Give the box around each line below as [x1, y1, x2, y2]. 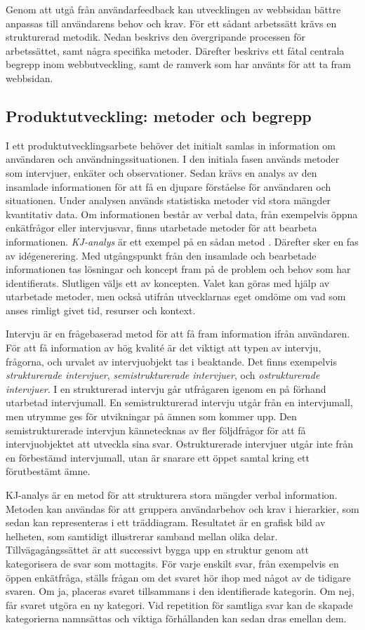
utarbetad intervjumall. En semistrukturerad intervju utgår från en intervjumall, [6, 395, 353, 410]
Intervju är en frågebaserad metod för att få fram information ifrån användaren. [6, 326, 350, 341]
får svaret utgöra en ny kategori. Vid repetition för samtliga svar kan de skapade [6, 597, 353, 612]
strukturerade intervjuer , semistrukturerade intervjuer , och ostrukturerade [6, 368, 320, 382]
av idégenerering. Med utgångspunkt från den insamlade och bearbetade [6, 248, 317, 262]
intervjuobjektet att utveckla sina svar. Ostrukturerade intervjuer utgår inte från [6, 436, 353, 451]
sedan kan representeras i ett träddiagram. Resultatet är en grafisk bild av [6, 515, 326, 530]
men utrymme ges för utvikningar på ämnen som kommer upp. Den [6, 409, 297, 424]
